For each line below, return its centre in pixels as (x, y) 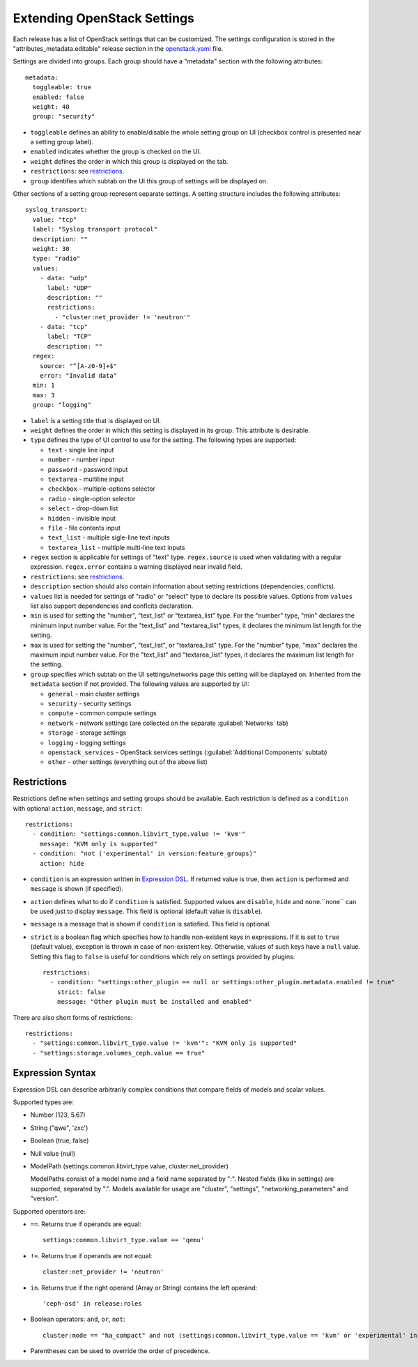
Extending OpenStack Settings (104, 18)
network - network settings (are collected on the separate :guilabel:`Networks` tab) (168, 723)
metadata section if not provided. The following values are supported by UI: (140, 684)
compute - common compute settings (102, 713)
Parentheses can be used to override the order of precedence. (120, 1351)
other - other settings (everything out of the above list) (128, 762)
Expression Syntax (55, 1072)
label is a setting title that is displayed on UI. (96, 420)
